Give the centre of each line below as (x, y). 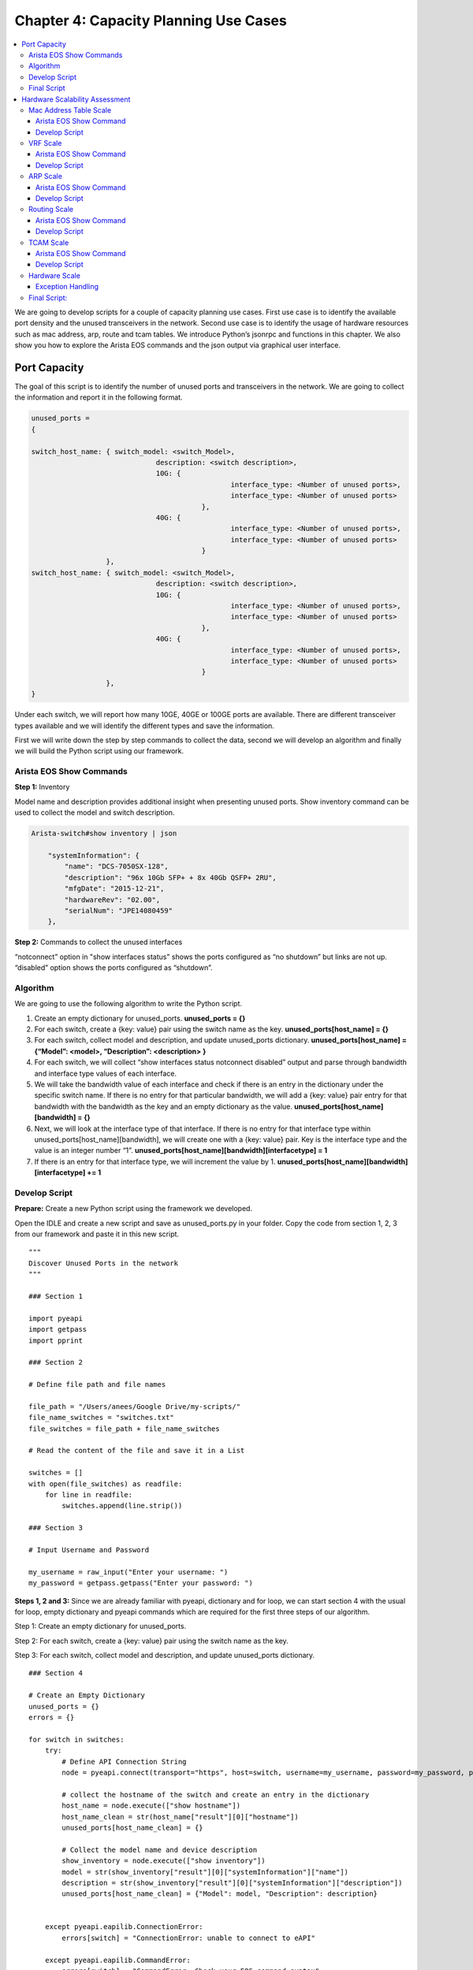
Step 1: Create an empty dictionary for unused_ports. (101, 1626)
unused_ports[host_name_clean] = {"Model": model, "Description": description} (220, 1894)
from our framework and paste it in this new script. (97, 1234)
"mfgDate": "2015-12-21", (114, 889)
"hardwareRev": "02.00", (112, 900)
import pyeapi (56, 1318)
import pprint (56, 1340)
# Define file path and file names (97, 1385)
